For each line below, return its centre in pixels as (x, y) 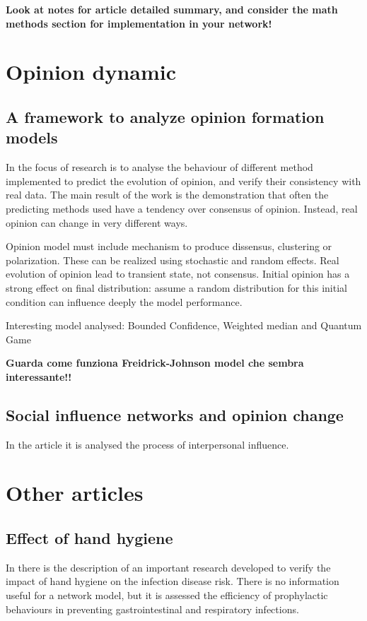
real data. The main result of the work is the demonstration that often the (167, 195)
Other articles (75, 493)
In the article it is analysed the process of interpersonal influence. (147, 444)
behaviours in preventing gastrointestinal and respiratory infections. (152, 609)
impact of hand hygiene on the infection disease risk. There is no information (173, 581)
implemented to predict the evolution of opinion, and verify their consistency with (183, 181)
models (32, 137)
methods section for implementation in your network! (139, 23)
